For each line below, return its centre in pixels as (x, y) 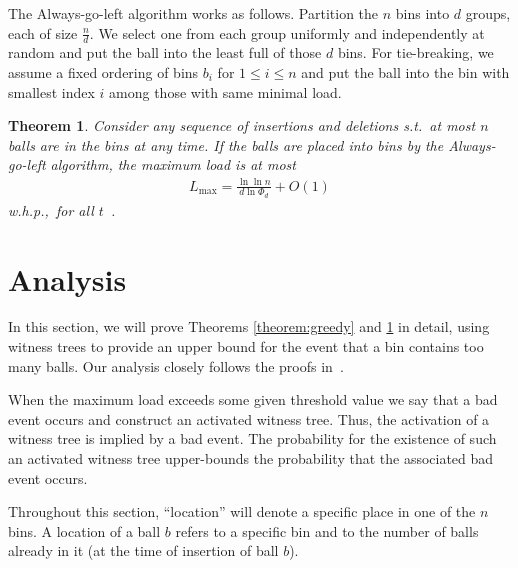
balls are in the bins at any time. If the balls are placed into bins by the (226, 144)
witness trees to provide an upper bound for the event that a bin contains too (246, 346)
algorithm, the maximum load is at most (173, 164)
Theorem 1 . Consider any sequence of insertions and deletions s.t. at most (242, 125)
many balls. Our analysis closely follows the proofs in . (176, 365)
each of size (43, 32)
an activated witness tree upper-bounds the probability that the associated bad (251, 458)
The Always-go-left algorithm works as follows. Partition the (193, 13)
